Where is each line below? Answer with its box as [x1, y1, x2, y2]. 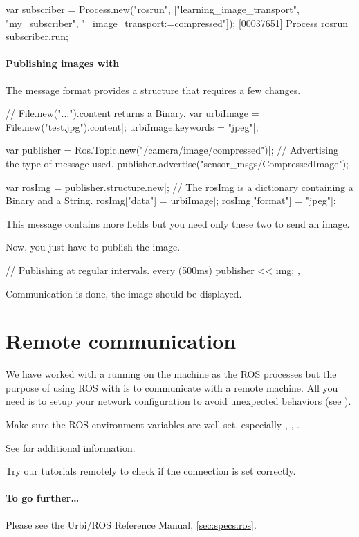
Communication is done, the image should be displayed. [6, 286, 242, 300]
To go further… [6, 491, 80, 505]
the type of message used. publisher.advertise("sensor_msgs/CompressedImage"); [6, 156, 349, 170]
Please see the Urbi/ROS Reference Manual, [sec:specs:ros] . [6, 517, 257, 531]
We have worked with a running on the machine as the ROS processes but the [6, 367, 337, 381]
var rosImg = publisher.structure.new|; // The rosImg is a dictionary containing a [6, 179, 353, 194]
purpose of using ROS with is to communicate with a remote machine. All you [6, 380, 338, 394]
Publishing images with [6, 56, 120, 71]
